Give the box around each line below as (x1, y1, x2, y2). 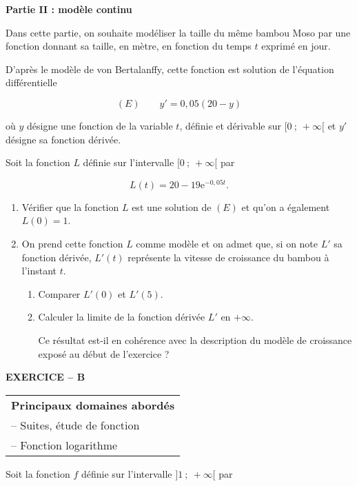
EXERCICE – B (6, 369, 85, 384)
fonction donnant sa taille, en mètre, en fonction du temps (6, 39, 252, 53)
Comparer (38, 286, 81, 301)
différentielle (6, 75, 57, 90)
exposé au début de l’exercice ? (38, 346, 170, 361)
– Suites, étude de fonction (11, 416, 140, 433)
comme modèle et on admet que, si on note (136, 236, 318, 251)
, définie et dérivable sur (179, 118, 281, 132)
